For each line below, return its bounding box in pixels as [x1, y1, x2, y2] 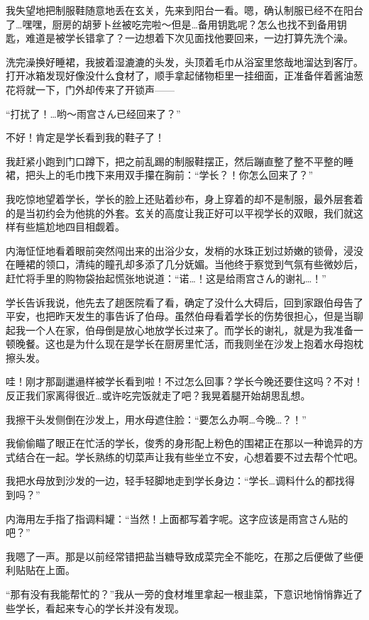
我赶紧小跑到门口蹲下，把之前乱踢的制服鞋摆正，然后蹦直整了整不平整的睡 [6, 153, 353, 168]
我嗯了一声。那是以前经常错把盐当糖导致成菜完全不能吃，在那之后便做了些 [6, 548, 353, 563]
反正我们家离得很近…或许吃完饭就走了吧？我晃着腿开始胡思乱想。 [6, 388, 311, 403]
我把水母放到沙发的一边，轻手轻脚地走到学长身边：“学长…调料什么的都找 [6, 473, 345, 488]
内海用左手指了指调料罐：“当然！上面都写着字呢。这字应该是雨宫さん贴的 [6, 511, 348, 526]
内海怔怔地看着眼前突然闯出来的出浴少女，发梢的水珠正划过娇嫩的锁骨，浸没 [6, 243, 363, 258]
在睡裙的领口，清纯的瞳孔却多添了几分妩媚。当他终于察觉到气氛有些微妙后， [6, 257, 363, 272]
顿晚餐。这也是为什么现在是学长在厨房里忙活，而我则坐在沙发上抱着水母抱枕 [6, 336, 363, 351]
